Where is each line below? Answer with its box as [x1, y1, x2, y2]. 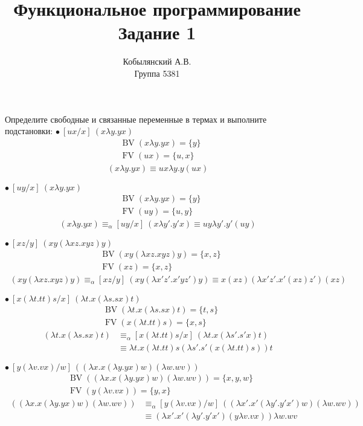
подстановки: [5, 124, 53, 137]
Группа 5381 [134, 66, 180, 79]
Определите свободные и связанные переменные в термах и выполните [5, 112, 267, 125]
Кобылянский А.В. [123, 55, 191, 68]
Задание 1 [118, 20, 196, 45]
